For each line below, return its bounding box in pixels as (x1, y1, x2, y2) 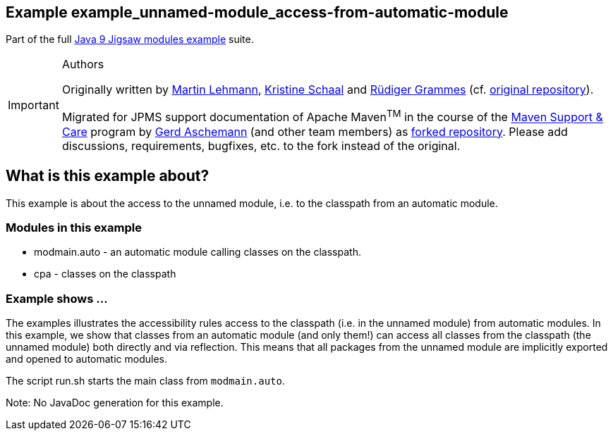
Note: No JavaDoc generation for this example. (6, 397, 224, 409)
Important (8, 98, 59, 113)
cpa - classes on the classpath (34, 268, 176, 280)
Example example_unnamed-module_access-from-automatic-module (6, 4, 509, 21)
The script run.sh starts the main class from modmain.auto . (6, 375, 285, 387)
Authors (61, 57, 104, 72)
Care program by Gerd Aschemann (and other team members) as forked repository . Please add (61, 124, 568, 139)
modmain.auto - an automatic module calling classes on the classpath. (34, 246, 361, 259)
